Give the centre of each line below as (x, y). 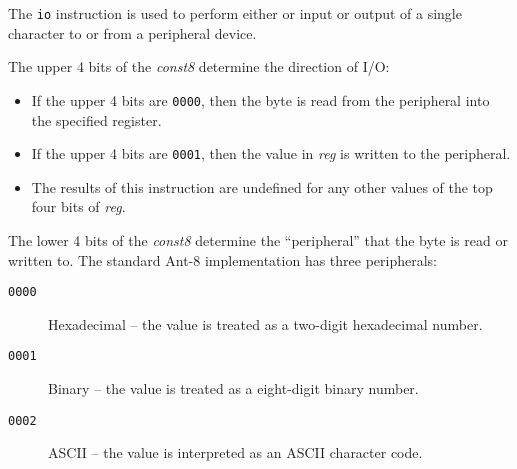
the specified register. (96, 119)
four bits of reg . (78, 206)
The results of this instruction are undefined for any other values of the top (262, 186)
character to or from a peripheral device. (132, 32)
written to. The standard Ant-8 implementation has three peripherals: (223, 259)
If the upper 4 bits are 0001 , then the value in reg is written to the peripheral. (271, 153)
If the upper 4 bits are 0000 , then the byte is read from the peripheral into (260, 99)
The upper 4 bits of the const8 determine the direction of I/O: (199, 66)
